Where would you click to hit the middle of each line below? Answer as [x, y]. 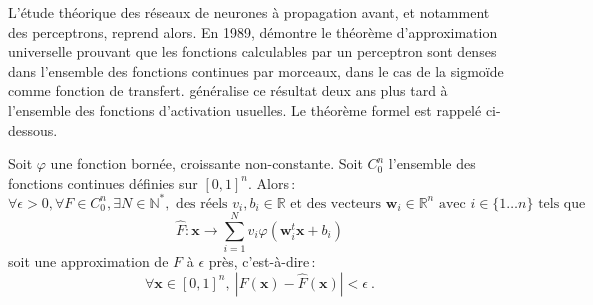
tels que [562, 203]
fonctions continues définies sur [103, 182]
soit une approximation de [88, 260]
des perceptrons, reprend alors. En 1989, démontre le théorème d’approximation [253, 31]
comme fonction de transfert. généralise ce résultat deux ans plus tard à [228, 90]
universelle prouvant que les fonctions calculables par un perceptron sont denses [252, 51]
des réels [202, 203]
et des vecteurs [336, 203]
